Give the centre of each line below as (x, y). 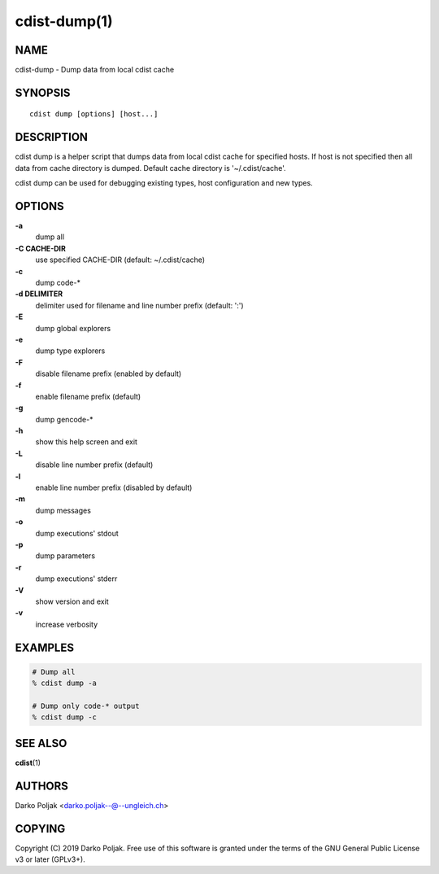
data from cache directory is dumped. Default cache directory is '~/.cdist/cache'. (150, 168)
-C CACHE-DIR (41, 248)
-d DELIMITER (39, 294)
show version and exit (72, 601)
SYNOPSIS (43, 92)
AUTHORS (42, 786)
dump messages (63, 510)
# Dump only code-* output (86, 706)
